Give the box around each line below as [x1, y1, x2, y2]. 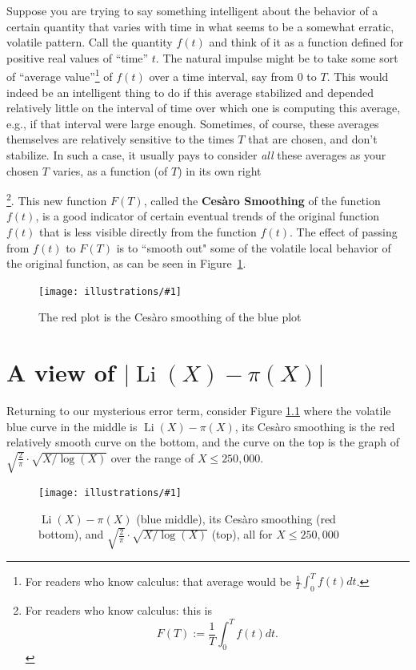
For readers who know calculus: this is [25, 602, 212, 619]
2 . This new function [6, 190, 107, 208]
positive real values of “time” [6, 49, 149, 66]
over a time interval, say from [149, 68, 294, 85]
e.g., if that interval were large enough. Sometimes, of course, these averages [6, 115, 379, 131]
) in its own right [178, 162, 262, 179]
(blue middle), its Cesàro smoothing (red [136, 510, 336, 527]
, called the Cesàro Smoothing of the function [143, 192, 381, 208]
